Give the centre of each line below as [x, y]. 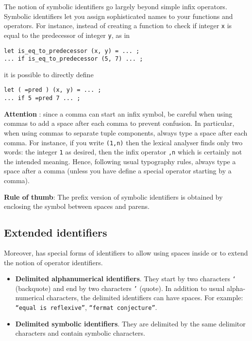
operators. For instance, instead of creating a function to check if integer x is [118, 26]
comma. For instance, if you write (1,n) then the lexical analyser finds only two [123, 142]
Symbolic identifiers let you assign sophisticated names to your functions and [118, 16]
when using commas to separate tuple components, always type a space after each [126, 132]
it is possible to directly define [49, 74]
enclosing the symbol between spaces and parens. [77, 206]
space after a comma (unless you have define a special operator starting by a [118, 171]
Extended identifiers [56, 232]
